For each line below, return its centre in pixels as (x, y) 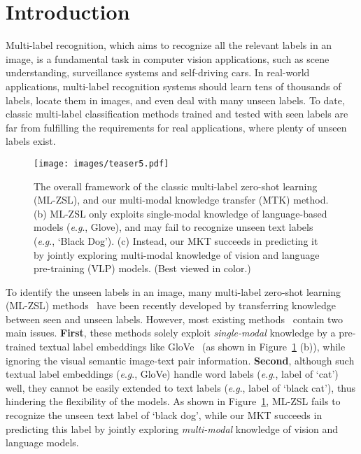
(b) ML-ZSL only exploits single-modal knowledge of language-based (180, 213)
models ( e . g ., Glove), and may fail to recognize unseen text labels (174, 227)
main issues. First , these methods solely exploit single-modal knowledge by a (171, 333)
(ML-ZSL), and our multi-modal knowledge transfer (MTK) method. (181, 200)
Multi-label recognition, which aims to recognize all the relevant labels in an (169, 45)
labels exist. (31, 141)
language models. (42, 442)
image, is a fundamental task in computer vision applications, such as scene (168, 58)
